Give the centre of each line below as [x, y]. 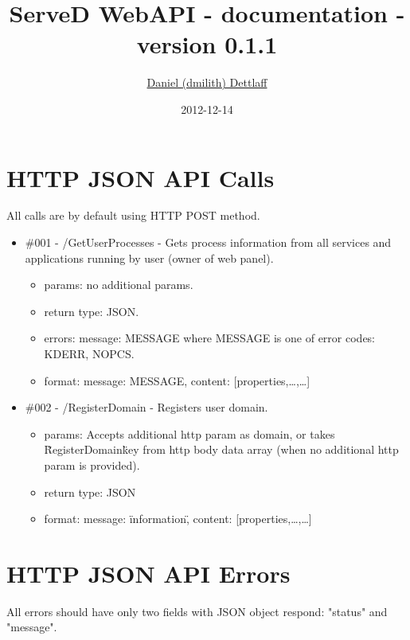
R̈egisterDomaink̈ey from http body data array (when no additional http [221, 449]
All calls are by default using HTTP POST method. [133, 215]
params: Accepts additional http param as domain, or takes [189, 433]
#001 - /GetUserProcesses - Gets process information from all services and [208, 242]
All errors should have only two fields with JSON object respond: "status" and [197, 611]
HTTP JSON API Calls [141, 177]
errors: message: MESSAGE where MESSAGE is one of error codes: [210, 338]
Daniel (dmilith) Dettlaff [207, 82]
